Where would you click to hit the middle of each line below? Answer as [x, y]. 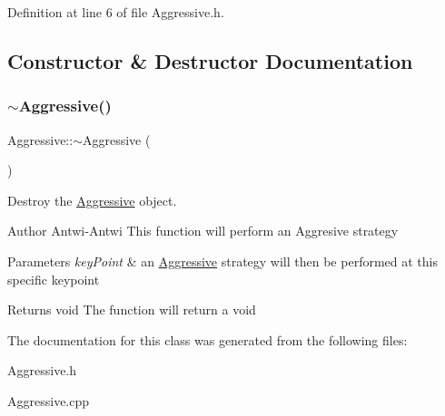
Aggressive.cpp [49, 400]
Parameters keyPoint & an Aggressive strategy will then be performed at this [222, 261]
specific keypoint [54, 279]
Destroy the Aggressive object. [92, 200]
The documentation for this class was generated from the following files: [208, 339]
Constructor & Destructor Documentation [210, 60]
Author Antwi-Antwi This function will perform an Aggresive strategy [203, 231]
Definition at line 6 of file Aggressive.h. [116, 12]
